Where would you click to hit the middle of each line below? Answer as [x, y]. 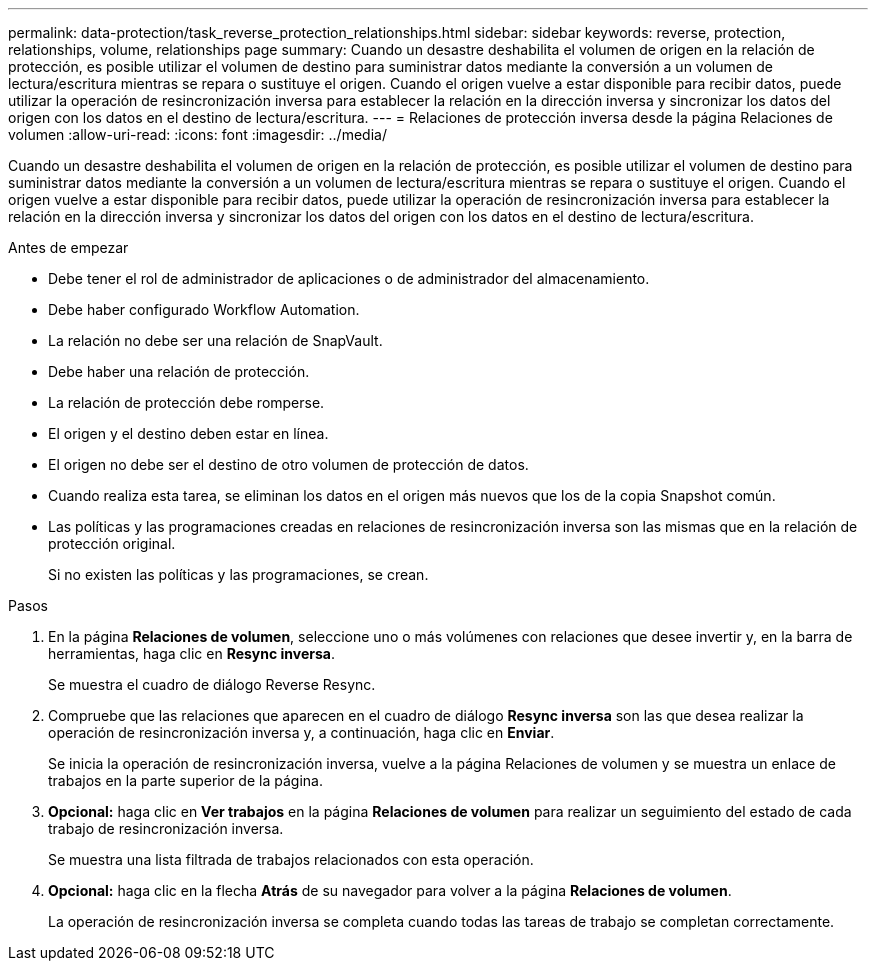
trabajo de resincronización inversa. [166, 828]
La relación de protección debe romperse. [186, 402]
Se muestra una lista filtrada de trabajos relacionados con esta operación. [291, 859]
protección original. [112, 543]
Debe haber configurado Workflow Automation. [204, 309]
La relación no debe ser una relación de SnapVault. [215, 340]
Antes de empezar [68, 247]
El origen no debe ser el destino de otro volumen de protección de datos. [288, 464]
